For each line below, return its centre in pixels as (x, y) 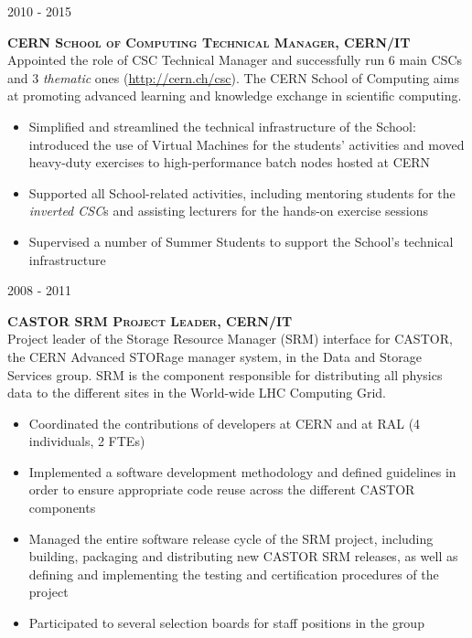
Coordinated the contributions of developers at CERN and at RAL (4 (225, 423)
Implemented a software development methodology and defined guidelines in (242, 471)
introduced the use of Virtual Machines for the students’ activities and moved (247, 144)
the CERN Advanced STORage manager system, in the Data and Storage (215, 356)
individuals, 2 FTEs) (87, 441)
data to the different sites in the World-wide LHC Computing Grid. (197, 393)
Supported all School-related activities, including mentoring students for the (242, 192)
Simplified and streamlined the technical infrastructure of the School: (222, 126)
